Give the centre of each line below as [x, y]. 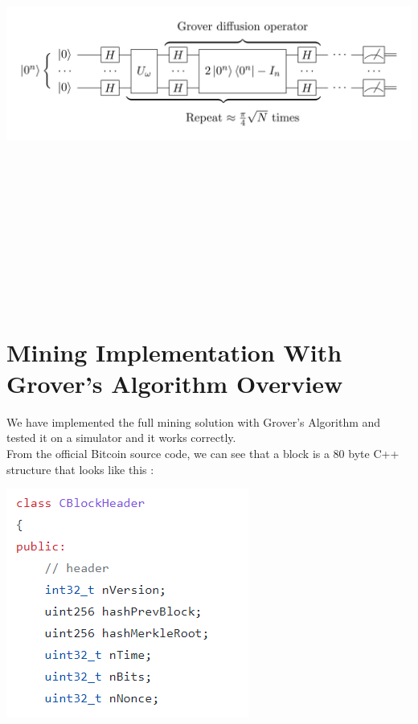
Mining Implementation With [174, 352]
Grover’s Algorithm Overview [175, 383]
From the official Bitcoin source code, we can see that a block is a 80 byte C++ [203, 454]
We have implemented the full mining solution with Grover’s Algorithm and [194, 421]
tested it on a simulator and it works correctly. [121, 438]
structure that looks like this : [80, 469]
